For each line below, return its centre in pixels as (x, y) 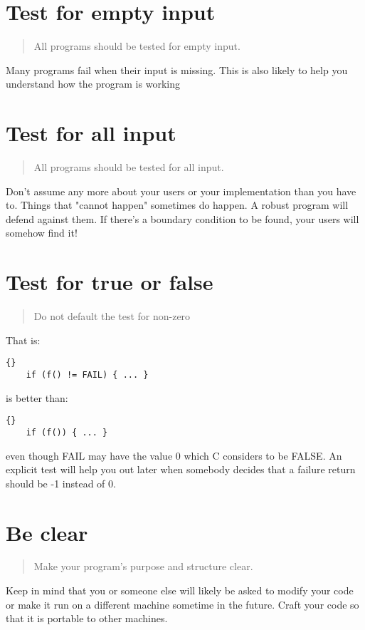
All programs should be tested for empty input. (137, 46)
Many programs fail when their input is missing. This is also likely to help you (177, 69)
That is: (23, 340)
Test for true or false (110, 282)
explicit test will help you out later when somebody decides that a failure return (181, 469)
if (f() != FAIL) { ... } (87, 375)
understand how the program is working (93, 84)
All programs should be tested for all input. (129, 167)
